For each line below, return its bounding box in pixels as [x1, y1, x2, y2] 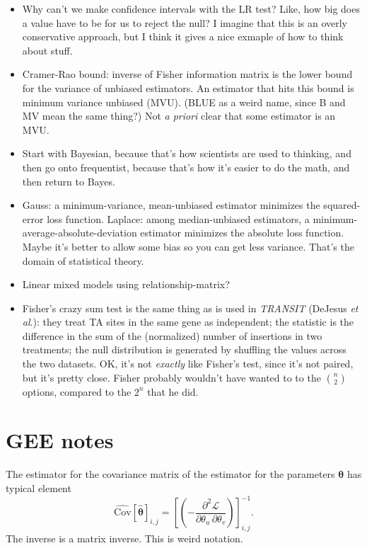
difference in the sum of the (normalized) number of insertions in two [22, 328, 322, 343]
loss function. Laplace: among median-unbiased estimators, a [47, 211, 310, 226]
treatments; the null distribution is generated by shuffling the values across [22, 342, 346, 357]
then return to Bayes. [22, 173, 115, 188]
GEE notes [6, 426, 114, 455]
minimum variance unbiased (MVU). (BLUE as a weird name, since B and [22, 94, 346, 109]
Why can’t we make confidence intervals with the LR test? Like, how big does [22, 1, 360, 16]
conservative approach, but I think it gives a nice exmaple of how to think [22, 29, 344, 44]
